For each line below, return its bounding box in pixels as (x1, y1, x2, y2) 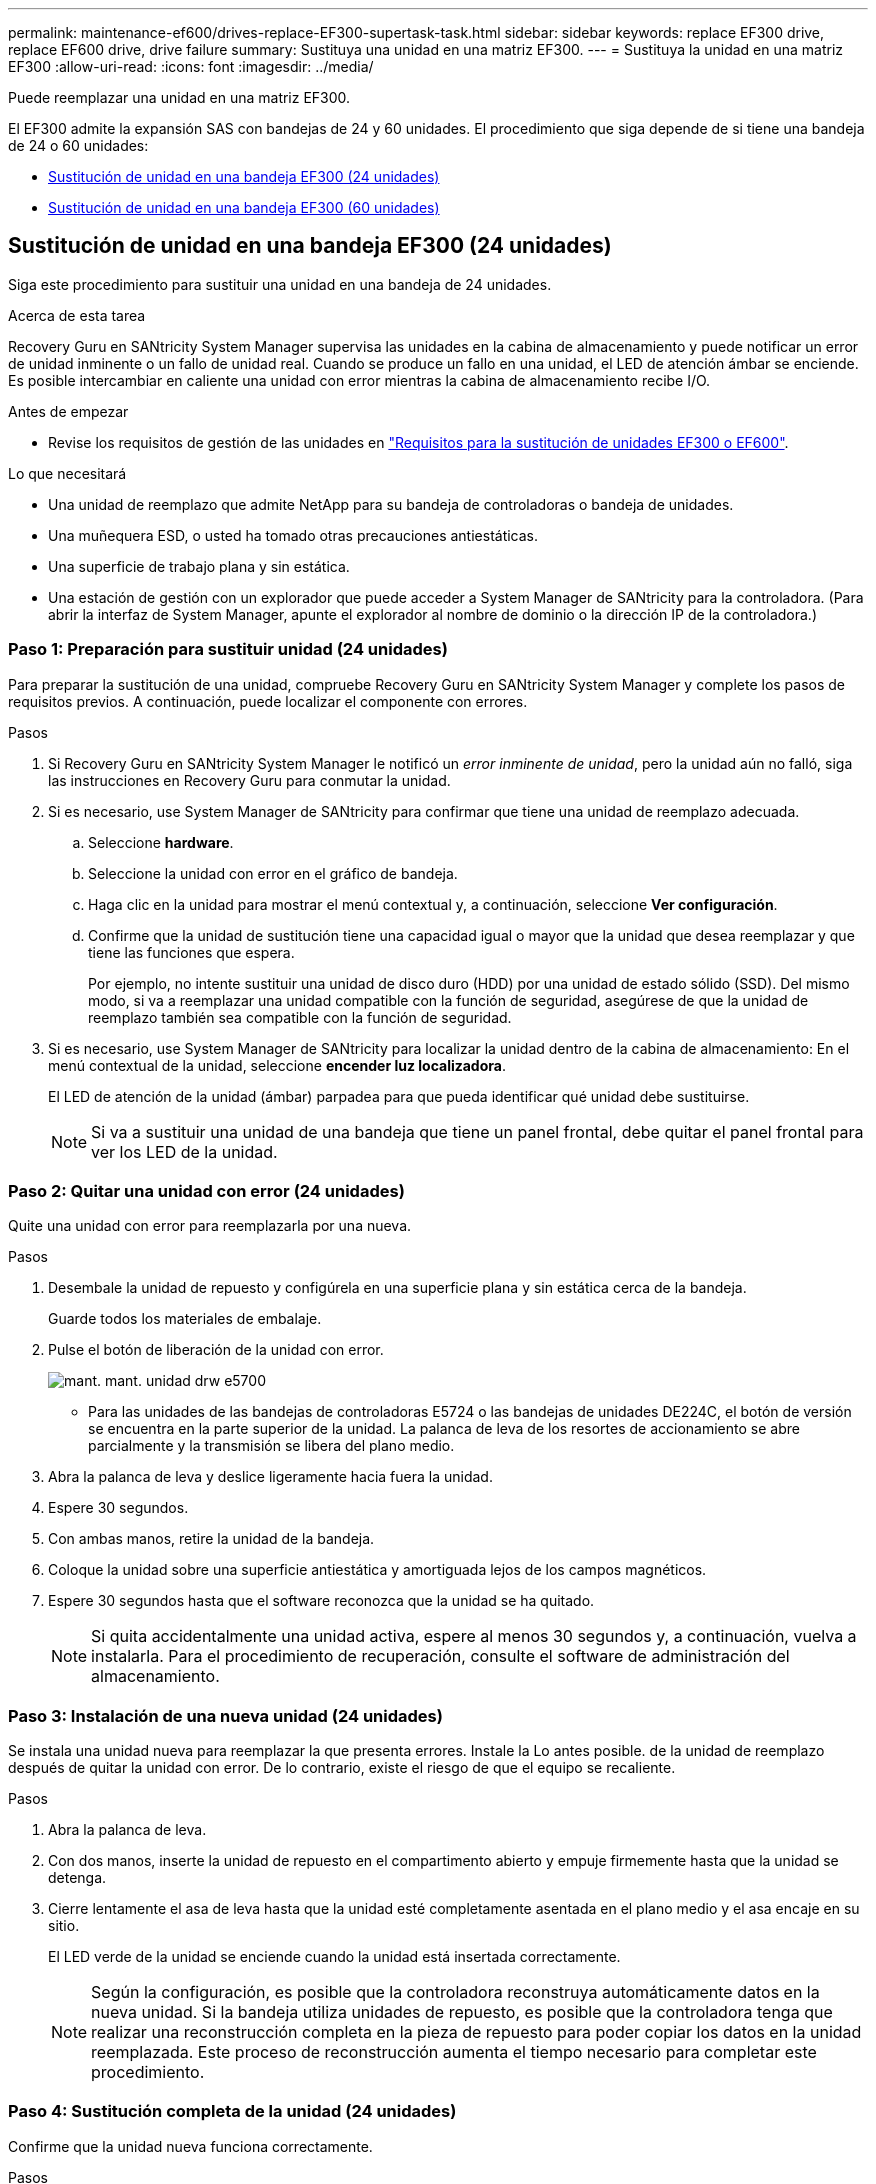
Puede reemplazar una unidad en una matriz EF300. (8, 89, 351, 106)
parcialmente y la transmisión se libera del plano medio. (88, 1437, 455, 1455)
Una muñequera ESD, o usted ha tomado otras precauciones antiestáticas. (48, 526, 539, 544)
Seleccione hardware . (88, 833, 234, 851)
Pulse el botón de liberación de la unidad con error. (48, 1341, 384, 1359)
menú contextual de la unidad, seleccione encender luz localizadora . (48, 1056, 506, 1074)
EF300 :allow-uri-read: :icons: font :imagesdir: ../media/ (8, 58, 374, 75)
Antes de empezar (8, 402, 129, 420)
